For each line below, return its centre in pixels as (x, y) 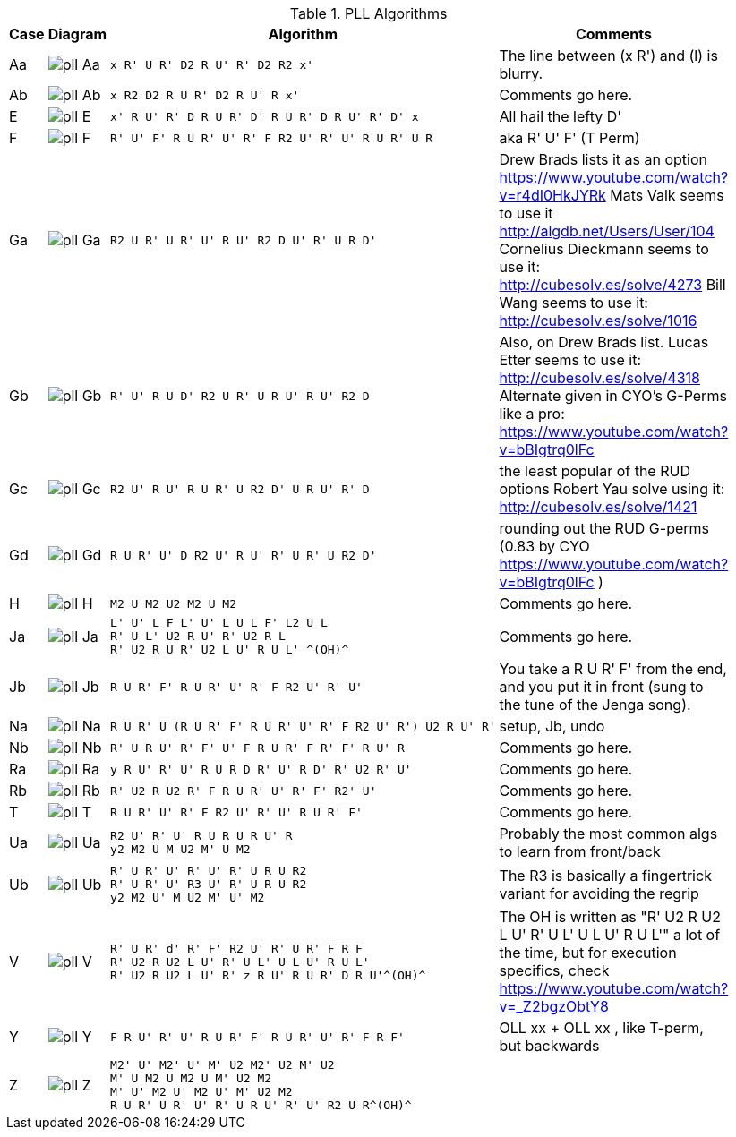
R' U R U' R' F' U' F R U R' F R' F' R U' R (257, 748)
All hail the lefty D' (561, 116)
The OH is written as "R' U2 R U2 (610, 917)
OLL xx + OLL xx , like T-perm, (601, 1028)
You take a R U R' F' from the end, (613, 669)
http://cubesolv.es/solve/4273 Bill (612, 285)
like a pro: (532, 414)
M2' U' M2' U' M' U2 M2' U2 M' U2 (223, 1065)
